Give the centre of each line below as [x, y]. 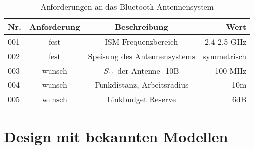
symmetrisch [225, 56]
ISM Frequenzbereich [142, 41]
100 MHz [231, 70]
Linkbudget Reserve [142, 99]
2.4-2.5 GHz [226, 41]
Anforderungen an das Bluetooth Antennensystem [127, 7]
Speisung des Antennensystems [141, 56]
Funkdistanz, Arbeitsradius [141, 85]
